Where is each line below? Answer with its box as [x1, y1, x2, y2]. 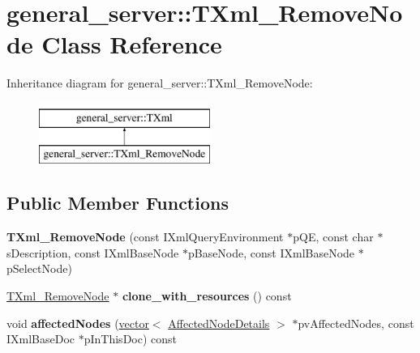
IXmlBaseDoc [6, 330, 75, 347]
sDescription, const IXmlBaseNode [6, 244, 179, 261]
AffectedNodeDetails [168, 314, 270, 331]
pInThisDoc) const [84, 330, 178, 347]
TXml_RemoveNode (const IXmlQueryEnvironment [6, 228, 284, 245]
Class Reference [41, 28, 222, 61]
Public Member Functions [6, 190, 229, 215]
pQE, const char [293, 228, 374, 245]
